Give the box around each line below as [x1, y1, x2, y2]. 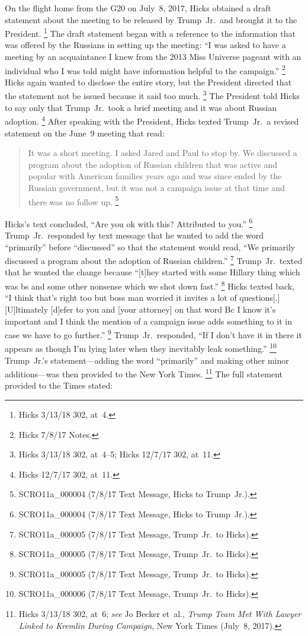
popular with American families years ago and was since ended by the [28, 170, 282, 182]
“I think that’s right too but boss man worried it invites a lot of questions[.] [5, 291, 280, 304]
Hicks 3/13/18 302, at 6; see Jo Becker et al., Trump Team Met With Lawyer [18, 607, 301, 619]
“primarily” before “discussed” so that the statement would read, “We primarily [5, 240, 296, 253]
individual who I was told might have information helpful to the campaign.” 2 [5, 62, 285, 77]
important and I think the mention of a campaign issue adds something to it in [5, 314, 292, 327]
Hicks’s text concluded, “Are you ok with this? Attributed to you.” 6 [5, 215, 253, 230]
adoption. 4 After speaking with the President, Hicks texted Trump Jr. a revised [5, 113, 299, 127]
